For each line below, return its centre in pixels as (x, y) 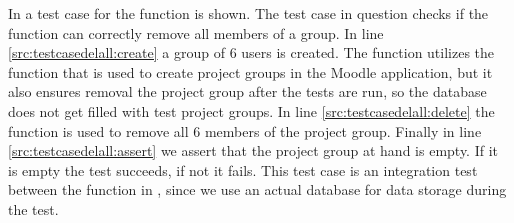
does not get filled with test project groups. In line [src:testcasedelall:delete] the (251, 110)
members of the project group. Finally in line (343, 130)
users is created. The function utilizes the (368, 52)
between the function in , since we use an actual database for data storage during (257, 189)
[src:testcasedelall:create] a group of (116, 52)
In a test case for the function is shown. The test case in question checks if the (248, 13)
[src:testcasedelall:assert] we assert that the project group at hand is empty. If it (253, 150)
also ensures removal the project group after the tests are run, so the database (247, 91)
